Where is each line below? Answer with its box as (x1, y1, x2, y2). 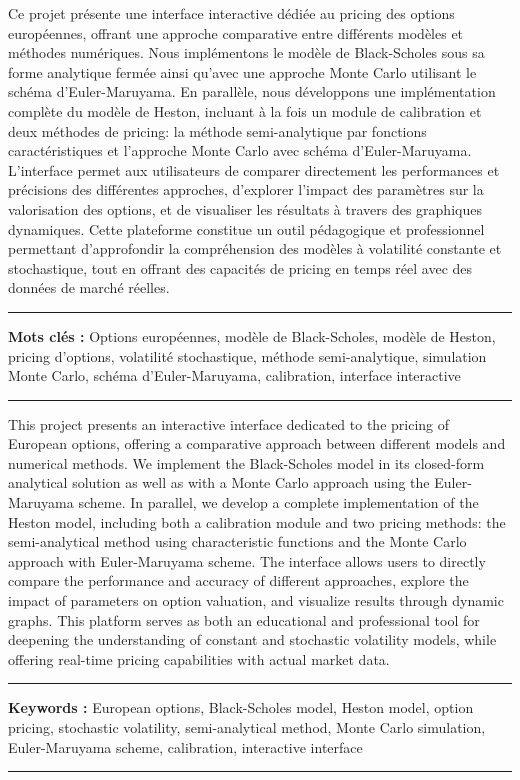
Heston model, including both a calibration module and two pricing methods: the (8, 511, 506, 532)
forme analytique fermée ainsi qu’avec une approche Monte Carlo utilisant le (8, 61, 477, 82)
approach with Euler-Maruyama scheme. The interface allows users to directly (8, 550, 486, 571)
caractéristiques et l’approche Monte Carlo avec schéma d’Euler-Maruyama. (8, 140, 472, 161)
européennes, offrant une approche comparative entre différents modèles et (8, 22, 464, 43)
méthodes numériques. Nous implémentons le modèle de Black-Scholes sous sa (8, 42, 485, 63)
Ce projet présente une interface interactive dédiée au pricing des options (8, 3, 455, 23)
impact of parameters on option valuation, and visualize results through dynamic (8, 590, 504, 611)
